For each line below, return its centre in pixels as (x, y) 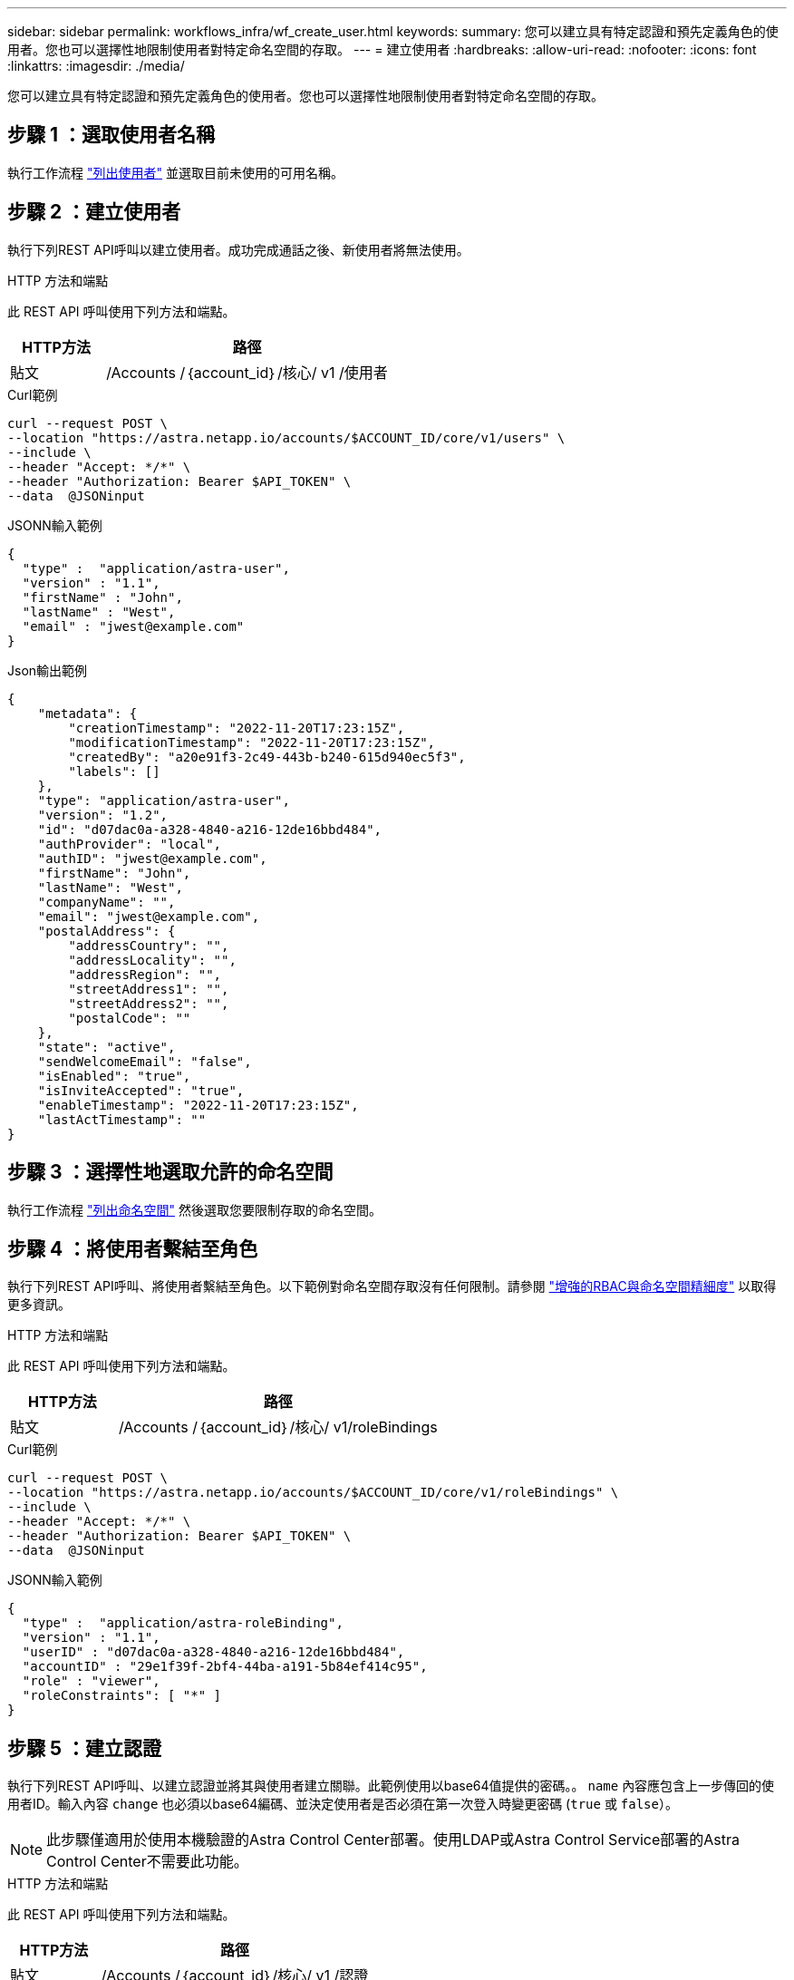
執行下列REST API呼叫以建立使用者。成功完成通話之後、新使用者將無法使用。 (238, 249)
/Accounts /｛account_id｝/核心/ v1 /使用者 (247, 372)
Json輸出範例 (48, 670)
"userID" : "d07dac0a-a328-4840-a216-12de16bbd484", (213, 1652)
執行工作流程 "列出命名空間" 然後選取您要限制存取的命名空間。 (194, 1209)
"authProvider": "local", (130, 844)
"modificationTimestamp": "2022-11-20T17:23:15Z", (252, 742)
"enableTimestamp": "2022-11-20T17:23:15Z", (198, 1105)
